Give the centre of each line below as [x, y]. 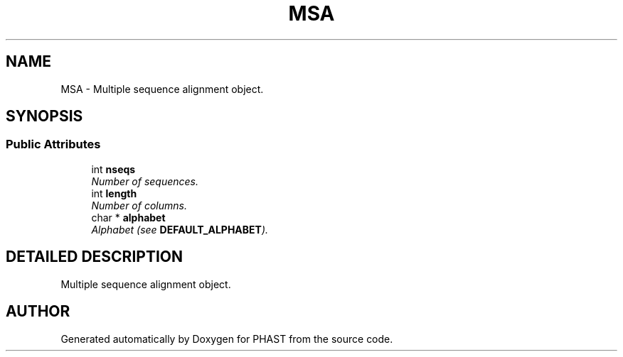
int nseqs [113, 169]
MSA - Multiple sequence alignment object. [162, 89]
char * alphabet [128, 217]
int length [114, 193]
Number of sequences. [145, 181]
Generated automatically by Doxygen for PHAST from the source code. [227, 339]
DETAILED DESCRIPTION [95, 257]
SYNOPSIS [44, 116]
